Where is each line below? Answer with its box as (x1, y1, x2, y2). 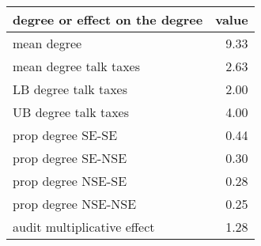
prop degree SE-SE (13, 126, 118, 144)
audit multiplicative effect (13, 218, 155, 236)
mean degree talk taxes (13, 57, 140, 75)
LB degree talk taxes (13, 80, 127, 98)
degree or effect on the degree (13, 10, 203, 28)
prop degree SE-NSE (13, 149, 127, 167)
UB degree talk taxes (13, 103, 129, 121)
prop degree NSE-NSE (13, 195, 137, 213)
